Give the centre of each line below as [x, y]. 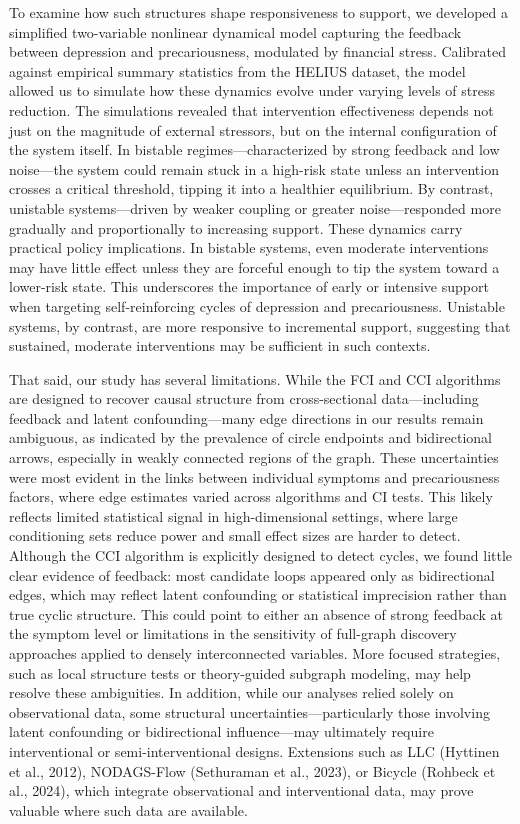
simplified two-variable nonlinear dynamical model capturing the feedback [235, 31]
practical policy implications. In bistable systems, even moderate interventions [249, 247]
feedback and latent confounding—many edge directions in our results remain [246, 417]
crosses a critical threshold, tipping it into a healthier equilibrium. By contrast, [251, 188]
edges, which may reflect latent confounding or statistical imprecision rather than [258, 594]
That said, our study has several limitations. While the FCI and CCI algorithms [255, 378]
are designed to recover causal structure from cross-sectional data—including [244, 398]
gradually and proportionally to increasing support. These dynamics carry [236, 227]
